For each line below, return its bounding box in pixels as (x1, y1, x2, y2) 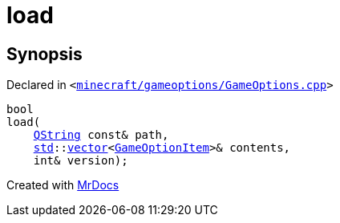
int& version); (33, 154, 128, 168)
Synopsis (6, 43, 83, 64)
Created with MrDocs (6, 178, 119, 193)
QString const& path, (33, 128, 169, 142)
